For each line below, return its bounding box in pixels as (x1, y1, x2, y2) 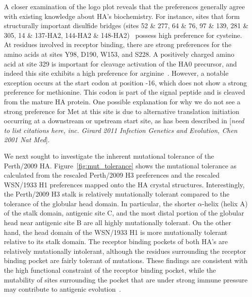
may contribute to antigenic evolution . (4, 284, 121, 294)
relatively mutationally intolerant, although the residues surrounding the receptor (4, 246, 246, 256)
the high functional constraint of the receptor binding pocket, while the (4, 265, 216, 275)
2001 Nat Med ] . (4, 134, 50, 145)
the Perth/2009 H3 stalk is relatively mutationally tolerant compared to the (4, 189, 230, 199)
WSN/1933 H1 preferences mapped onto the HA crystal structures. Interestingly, (4, 179, 245, 189)
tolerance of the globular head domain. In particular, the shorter (4, 198, 196, 208)
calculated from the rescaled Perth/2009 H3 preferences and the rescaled (4, 170, 219, 180)
